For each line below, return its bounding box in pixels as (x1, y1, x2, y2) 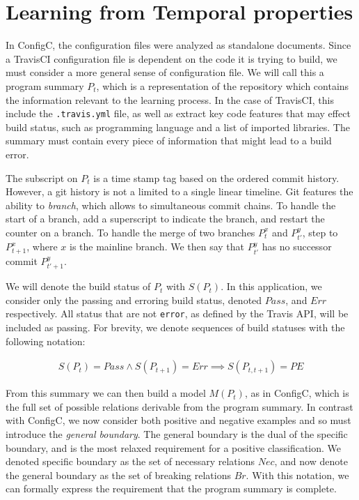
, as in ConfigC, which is (244, 386, 349, 400)
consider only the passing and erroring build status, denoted (6, 292, 262, 307)
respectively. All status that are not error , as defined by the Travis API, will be (6, 306, 349, 321)
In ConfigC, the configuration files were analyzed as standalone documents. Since (6, 38, 351, 52)
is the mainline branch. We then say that (70, 239, 245, 254)
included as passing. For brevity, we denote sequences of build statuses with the (6, 320, 345, 335)
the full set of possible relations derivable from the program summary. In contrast (6, 399, 353, 414)
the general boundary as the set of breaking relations (6, 467, 231, 482)
